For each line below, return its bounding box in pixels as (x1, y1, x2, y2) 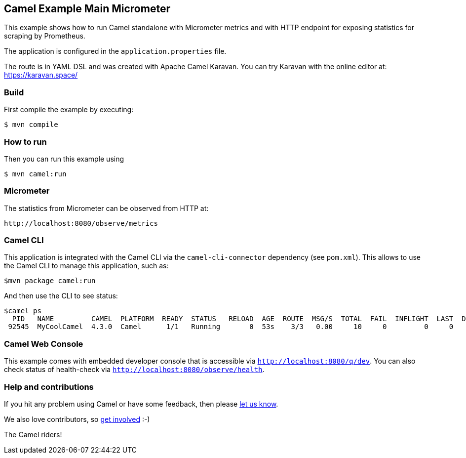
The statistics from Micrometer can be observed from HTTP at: (4, 204, 209, 212)
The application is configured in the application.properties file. (4, 47, 227, 56)
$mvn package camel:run (4, 277, 96, 285)
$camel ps (4, 307, 41, 315)
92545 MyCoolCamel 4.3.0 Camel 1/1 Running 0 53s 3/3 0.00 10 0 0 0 (8, 323, 454, 331)
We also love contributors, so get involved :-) (4, 415, 150, 423)
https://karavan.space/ (4, 71, 78, 80)
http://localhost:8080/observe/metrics (4, 219, 158, 227)
